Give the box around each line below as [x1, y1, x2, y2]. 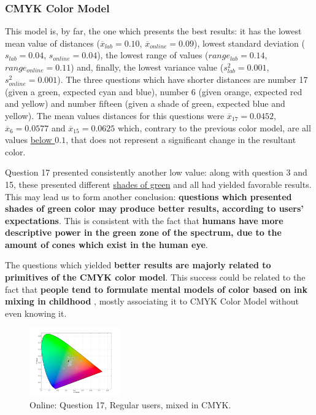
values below [5, 133, 52, 146]
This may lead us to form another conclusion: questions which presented [5, 190, 292, 203]
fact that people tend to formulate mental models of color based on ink [5, 282, 308, 295]
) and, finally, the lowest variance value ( [71, 61, 224, 73]
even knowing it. [5, 306, 67, 319]
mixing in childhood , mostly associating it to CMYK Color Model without [5, 295, 299, 308]
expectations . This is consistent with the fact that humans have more [5, 214, 283, 227]
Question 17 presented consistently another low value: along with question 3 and [5, 166, 307, 179]
